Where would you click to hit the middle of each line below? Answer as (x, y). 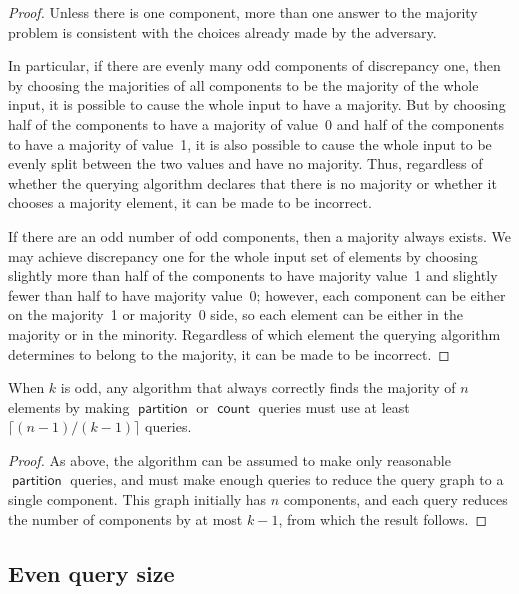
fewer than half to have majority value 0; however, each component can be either (257, 294)
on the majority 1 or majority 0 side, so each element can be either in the (235, 314)
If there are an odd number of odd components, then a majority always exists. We (259, 235)
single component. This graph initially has (137, 499)
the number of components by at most (125, 518)
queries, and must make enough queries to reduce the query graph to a (287, 479)
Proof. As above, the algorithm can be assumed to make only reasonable (229, 459)
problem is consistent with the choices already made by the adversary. (222, 31)
